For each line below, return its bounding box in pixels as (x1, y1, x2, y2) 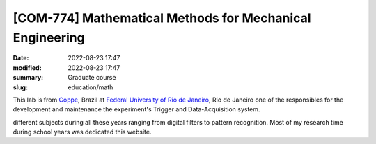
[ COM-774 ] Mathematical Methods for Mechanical (13, 10, 311, 26)
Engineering (13, 30, 85, 45)
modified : (13, 63, 42, 72)
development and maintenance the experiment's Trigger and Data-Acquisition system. (13, 105, 260, 114)
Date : (13, 54, 29, 62)
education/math (68, 83, 113, 91)
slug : (13, 83, 28, 91)
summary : (13, 73, 44, 82)
